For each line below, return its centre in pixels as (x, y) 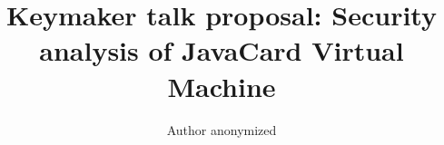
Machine (222, 86)
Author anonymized (222, 129)
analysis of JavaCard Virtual (222, 50)
